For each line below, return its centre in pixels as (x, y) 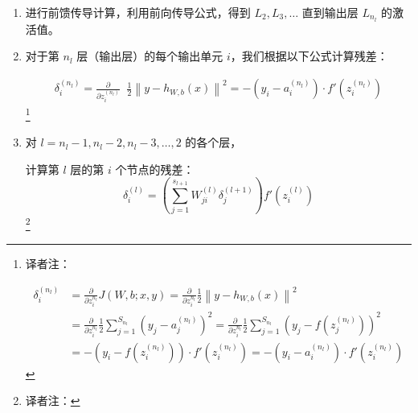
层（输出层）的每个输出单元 (150, 56)
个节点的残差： (155, 169)
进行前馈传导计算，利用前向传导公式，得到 (138, 12)
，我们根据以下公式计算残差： (309, 56)
